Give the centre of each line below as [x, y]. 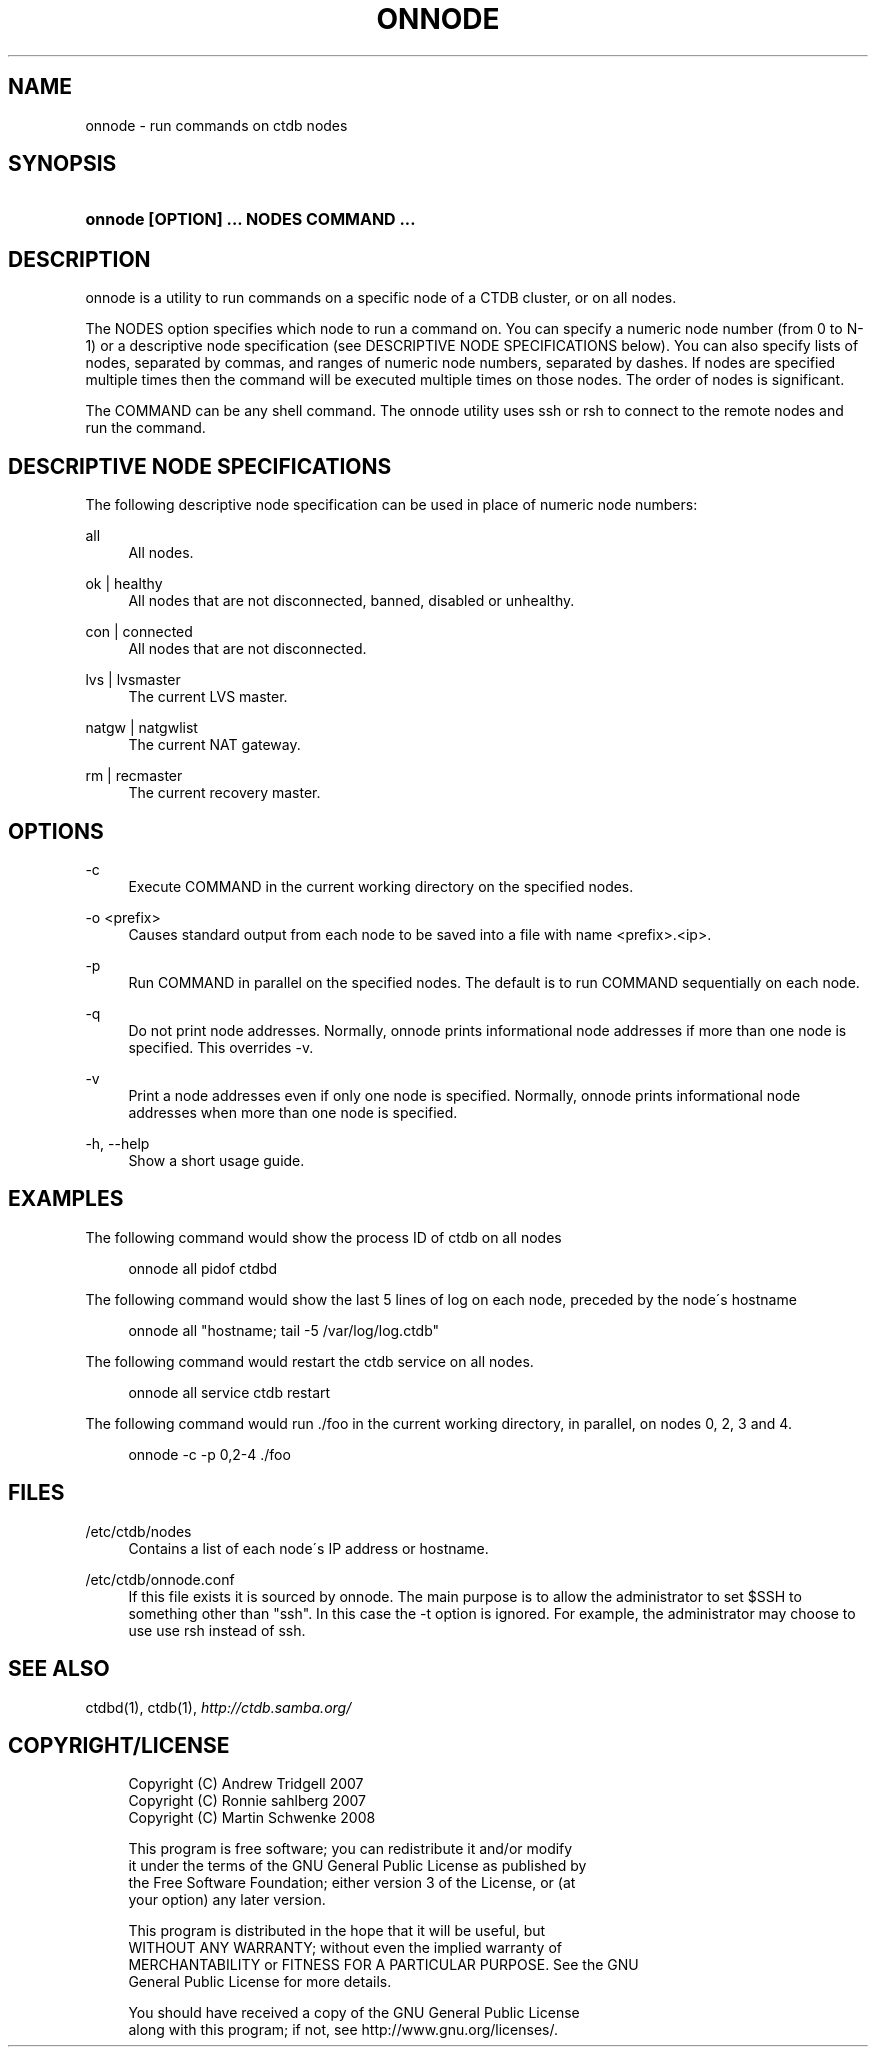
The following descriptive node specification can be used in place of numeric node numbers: [391, 505]
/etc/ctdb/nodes [138, 1531]
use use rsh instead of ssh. [217, 1630]
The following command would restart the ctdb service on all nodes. [309, 1361]
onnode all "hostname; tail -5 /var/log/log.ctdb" [284, 1330]
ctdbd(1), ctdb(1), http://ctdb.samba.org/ [218, 1707]
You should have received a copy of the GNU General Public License [354, 2013]
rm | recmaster [134, 776]
